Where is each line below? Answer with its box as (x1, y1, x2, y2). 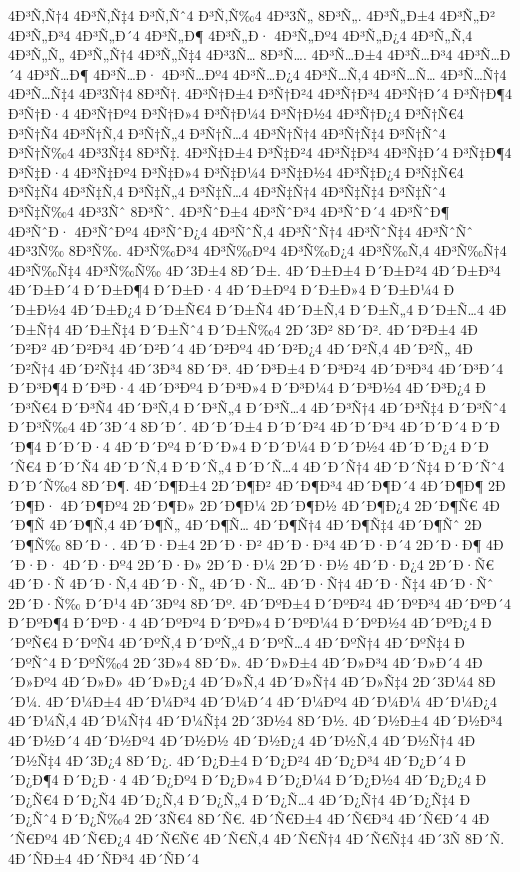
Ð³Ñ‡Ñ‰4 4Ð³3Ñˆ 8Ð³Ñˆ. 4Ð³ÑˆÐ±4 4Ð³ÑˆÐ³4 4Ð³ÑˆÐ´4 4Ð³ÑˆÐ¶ (8, 200, 450, 221)
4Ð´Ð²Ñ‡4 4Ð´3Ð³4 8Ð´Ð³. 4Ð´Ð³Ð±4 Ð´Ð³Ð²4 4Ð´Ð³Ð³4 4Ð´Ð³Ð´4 (59, 357, 504, 378)
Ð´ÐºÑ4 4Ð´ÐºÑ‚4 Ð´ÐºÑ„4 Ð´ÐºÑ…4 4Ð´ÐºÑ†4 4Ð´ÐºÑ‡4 (62, 632, 450, 652)
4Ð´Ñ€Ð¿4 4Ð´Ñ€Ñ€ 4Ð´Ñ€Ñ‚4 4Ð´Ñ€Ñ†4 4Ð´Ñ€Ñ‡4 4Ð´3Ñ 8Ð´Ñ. (62, 827, 505, 848)
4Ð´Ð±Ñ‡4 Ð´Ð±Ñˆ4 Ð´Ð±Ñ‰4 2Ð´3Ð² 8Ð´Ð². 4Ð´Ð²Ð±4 (64, 318, 456, 339)
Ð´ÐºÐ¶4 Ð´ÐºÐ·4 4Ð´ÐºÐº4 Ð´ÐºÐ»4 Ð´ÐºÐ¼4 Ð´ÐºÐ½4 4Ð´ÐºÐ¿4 (8, 612, 477, 633)
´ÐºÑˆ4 (8, 651, 57, 672)
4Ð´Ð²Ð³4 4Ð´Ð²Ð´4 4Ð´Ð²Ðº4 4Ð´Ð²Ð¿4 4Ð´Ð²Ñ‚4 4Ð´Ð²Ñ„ (51, 338, 451, 359)
